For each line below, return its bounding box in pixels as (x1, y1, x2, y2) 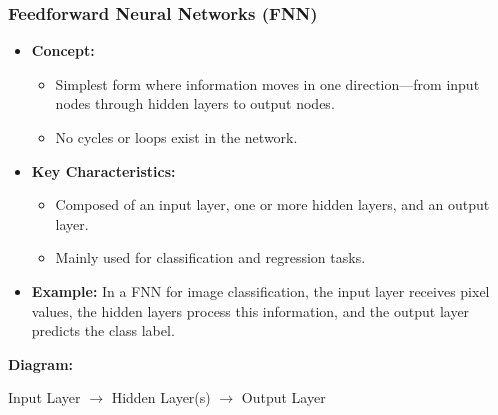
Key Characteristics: (31, 160, 176, 181)
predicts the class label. (31, 320, 175, 341)
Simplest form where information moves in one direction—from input (55, 73, 480, 94)
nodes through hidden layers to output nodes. (55, 93, 335, 114)
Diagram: (8, 353, 74, 374)
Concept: (31, 40, 95, 61)
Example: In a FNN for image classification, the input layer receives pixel (31, 280, 490, 301)
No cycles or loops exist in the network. (55, 127, 298, 147)
